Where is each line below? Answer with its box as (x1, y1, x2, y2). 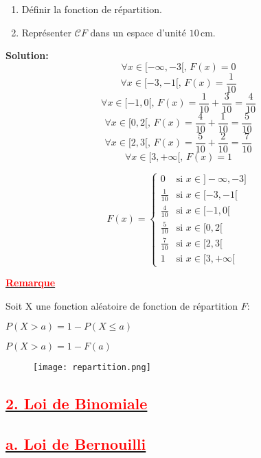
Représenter (21, 25, 72, 39)
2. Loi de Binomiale (5, 393, 148, 414)
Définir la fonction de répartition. (21, 2, 162, 16)
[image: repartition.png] (33, 363, 151, 373)
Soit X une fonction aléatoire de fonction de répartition (5, 298, 238, 312)
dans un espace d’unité (90, 25, 186, 39)
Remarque (5, 275, 56, 290)
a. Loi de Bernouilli (5, 433, 146, 455)
